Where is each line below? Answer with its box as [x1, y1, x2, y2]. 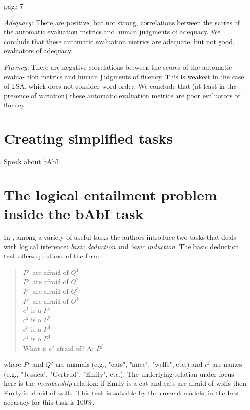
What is [23, 343, 47, 353]
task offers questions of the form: [4, 251, 101, 261]
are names [212, 359, 242, 369]
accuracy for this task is [4, 397, 75, 407]
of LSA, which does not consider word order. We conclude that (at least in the [4, 81, 236, 91]
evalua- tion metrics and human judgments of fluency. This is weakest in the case [4, 71, 244, 81]
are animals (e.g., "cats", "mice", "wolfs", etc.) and [55, 359, 203, 369]
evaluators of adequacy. [4, 46, 73, 56]
